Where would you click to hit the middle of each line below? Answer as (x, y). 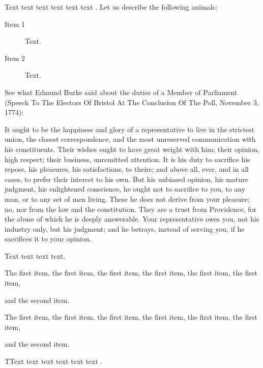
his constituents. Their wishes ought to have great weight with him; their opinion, (132, 149)
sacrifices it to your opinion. (48, 239)
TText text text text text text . (54, 361)
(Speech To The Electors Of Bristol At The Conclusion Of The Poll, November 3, (132, 102)
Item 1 (15, 24)
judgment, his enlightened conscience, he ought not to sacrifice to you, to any (125, 189)
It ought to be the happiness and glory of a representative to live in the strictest (130, 129)
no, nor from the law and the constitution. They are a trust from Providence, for (130, 209)
